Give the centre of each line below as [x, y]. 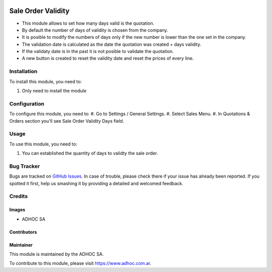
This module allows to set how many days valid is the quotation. [88, 23]
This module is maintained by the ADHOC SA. [57, 254]
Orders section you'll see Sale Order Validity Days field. [67, 121]
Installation [23, 72]
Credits [18, 196]
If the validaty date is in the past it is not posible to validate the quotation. [98, 51]
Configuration [27, 103]
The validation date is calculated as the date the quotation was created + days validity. [112, 44]
